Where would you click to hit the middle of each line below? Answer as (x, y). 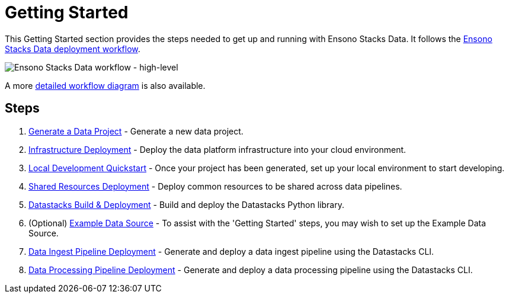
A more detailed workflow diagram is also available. (105, 85)
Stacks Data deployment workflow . (73, 49)
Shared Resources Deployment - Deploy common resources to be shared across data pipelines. (215, 186)
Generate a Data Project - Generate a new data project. (136, 131)
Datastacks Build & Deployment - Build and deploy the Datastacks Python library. (186, 204)
